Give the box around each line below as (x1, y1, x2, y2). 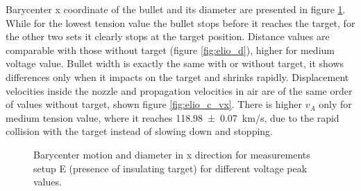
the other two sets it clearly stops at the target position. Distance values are (6, 29, 330, 44)
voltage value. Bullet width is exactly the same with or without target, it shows (6, 56, 344, 71)
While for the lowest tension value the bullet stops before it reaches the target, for (6, 15, 355, 30)
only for (319, 97, 352, 111)
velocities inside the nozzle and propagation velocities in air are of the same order (6, 83, 353, 98)
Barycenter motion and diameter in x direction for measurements (33, 147, 310, 161)
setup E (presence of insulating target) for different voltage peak (33, 161, 308, 175)
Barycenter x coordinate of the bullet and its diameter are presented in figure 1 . (6, 2, 346, 16)
